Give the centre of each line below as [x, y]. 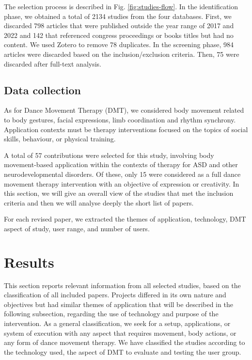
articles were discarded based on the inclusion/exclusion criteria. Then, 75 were [122, 54]
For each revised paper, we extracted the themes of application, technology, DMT [125, 219]
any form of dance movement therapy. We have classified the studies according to [125, 342]
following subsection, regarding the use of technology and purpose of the [111, 314]
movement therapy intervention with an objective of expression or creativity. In [122, 183]
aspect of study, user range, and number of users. [77, 228]
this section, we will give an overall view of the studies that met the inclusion [119, 193]
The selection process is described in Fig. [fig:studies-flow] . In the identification [121, 6]
